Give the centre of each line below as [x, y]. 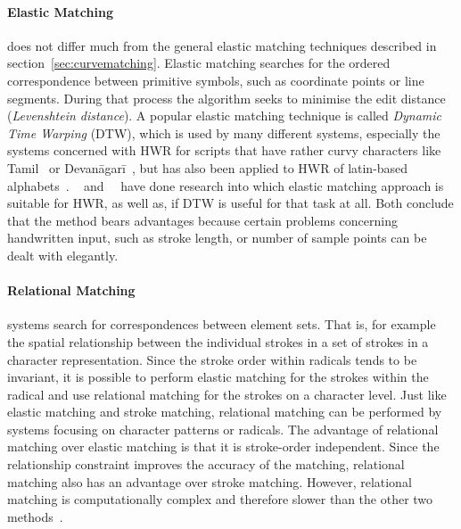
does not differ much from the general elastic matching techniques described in [222, 45]
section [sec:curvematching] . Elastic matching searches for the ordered [199, 63]
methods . [35, 516]
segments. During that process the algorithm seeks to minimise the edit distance [226, 98]
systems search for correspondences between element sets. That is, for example [222, 324]
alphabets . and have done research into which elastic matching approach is [226, 185]
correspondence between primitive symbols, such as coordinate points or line [216, 80]
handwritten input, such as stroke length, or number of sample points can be [217, 238]
